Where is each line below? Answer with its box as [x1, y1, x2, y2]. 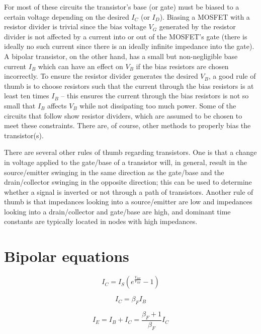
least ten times [4, 90, 49, 101]
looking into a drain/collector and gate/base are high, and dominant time [4, 206, 231, 216]
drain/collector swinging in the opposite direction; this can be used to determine [4, 177, 252, 187]
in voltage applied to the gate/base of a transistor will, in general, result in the [4, 156, 247, 167]
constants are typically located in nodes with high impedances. [4, 216, 198, 227]
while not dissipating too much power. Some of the [79, 100, 236, 110]
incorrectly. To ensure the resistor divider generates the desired [4, 71, 198, 81]
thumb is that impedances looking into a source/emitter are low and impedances [4, 196, 252, 207]
